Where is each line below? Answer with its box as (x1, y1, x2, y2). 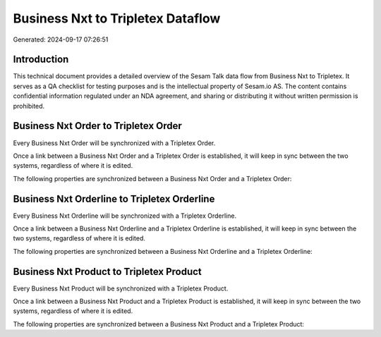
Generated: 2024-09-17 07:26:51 (13, 35, 109, 44)
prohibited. (13, 102, 45, 110)
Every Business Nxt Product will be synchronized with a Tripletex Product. (13, 284, 229, 293)
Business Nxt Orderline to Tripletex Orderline (13, 192, 215, 204)
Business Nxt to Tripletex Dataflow (13, 11, 221, 26)
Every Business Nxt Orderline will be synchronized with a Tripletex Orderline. (13, 212, 236, 220)
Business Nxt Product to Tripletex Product (13, 265, 202, 278)
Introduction (13, 54, 69, 66)
